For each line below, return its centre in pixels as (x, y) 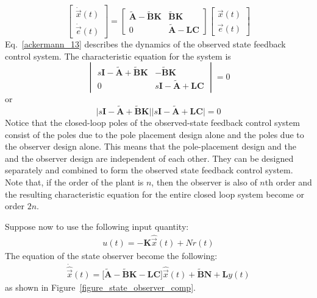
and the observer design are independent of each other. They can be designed (149, 158)
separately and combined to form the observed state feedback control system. (149, 170)
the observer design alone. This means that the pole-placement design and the (151, 146)
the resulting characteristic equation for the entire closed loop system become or (155, 194)
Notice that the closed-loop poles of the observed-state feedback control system (152, 122)
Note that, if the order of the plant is (74, 182)
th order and (288, 182)
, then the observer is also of (204, 182)
